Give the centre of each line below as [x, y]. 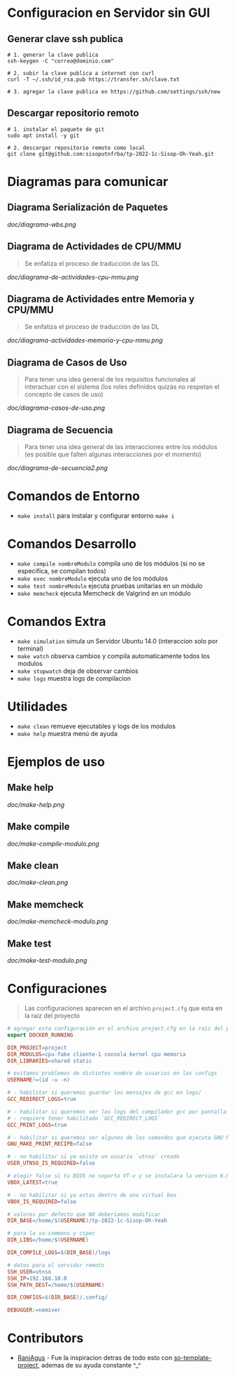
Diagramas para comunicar [88, 182]
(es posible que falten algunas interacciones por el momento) [113, 455]
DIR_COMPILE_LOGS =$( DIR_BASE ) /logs [59, 1253]
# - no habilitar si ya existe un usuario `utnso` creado [93, 1157]
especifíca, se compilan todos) [62, 570]
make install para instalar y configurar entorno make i [96, 516]
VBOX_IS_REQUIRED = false [42, 1201]
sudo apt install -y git [43, 135]
